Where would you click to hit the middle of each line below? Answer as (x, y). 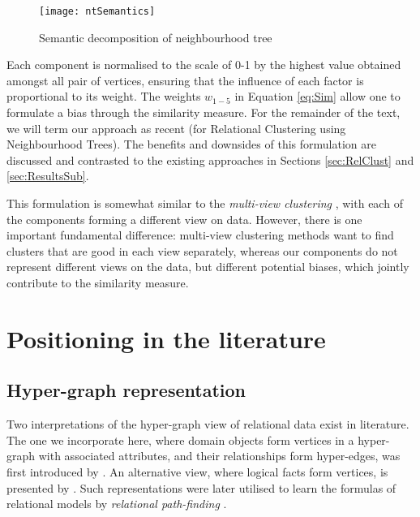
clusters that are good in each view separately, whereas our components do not (202, 250)
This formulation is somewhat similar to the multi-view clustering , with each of (205, 203)
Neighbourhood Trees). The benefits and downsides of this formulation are (191, 144)
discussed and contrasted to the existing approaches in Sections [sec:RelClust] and (210, 159)
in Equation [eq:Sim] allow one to (317, 96)
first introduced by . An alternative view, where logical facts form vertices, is (197, 471)
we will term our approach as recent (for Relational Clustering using (176, 128)
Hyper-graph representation (126, 390)
